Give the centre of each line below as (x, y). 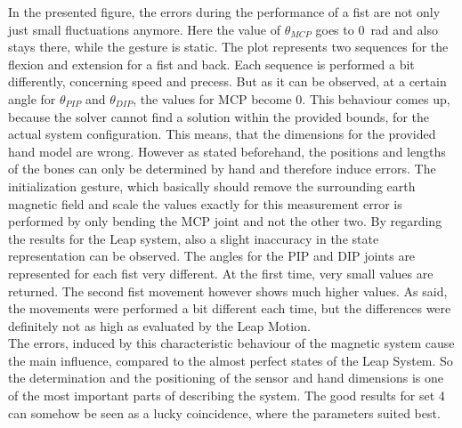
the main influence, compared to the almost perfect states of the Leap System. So (231, 360)
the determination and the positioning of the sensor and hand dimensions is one (226, 378)
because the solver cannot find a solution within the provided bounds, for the (219, 116)
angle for (32, 98)
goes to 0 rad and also (377, 29)
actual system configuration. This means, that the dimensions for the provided (222, 134)
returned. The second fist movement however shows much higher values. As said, (228, 291)
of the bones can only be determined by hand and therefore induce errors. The (222, 169)
